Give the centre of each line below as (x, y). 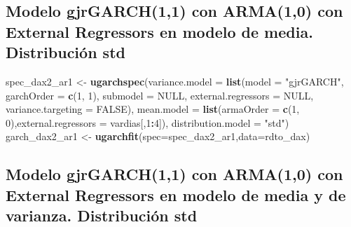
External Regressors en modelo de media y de (176, 194)
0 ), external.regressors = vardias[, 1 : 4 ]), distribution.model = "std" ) (147, 122)
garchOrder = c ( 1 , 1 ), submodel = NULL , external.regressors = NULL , (160, 95)
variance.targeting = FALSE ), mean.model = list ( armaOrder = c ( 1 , (153, 109)
